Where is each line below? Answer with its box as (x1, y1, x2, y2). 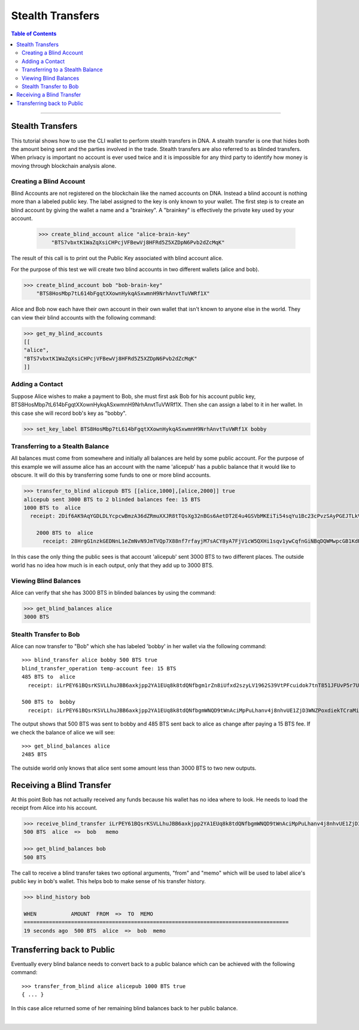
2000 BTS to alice (36, 529, 94, 537)
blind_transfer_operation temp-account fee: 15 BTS (22, 665, 177, 671)
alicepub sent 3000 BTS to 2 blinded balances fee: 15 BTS (23, 496, 200, 503)
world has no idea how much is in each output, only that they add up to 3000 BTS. (11, 561, 214, 569)
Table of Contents (11, 30, 57, 37)
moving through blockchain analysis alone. (11, 162, 117, 169)
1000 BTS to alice (23, 504, 81, 511)
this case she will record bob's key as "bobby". (11, 409, 127, 417)
